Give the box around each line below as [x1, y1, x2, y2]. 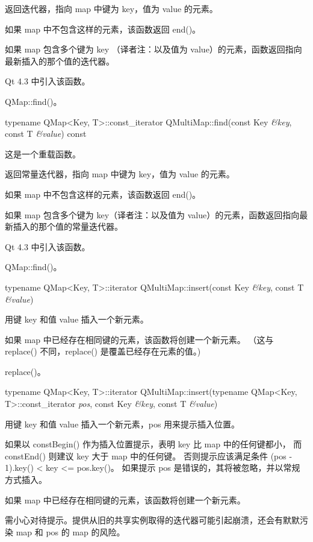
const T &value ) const [5, 127, 87, 140]
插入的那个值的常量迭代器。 [13, 220, 123, 233]
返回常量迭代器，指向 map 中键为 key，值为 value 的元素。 [5, 168, 235, 180]
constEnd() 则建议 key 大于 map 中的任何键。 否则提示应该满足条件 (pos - [5, 449, 293, 462]
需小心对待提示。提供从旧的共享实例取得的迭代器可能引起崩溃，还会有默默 [5, 514, 300, 526]
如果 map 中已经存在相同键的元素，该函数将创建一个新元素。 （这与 [5, 333, 274, 345]
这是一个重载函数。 [5, 147, 81, 160]
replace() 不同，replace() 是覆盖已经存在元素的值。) [5, 345, 201, 358]
